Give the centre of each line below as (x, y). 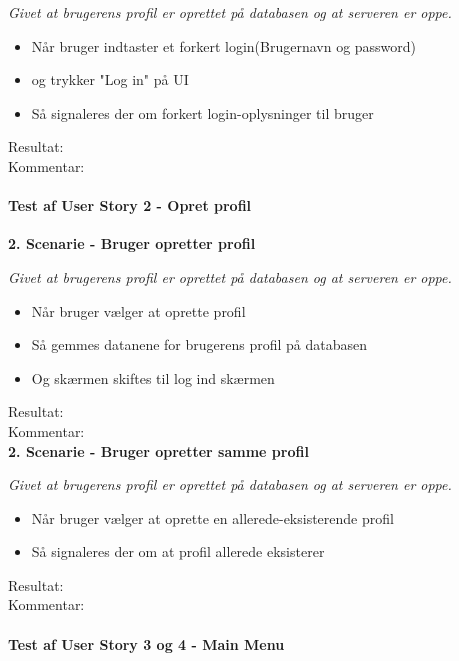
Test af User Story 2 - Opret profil (130, 205)
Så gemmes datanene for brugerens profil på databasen (199, 344)
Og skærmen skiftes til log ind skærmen (153, 377)
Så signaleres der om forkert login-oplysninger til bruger (202, 112)
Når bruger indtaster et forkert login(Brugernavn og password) (224, 45)
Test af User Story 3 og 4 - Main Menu (146, 643)
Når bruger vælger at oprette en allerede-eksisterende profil (212, 517)
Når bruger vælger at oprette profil (138, 310)
